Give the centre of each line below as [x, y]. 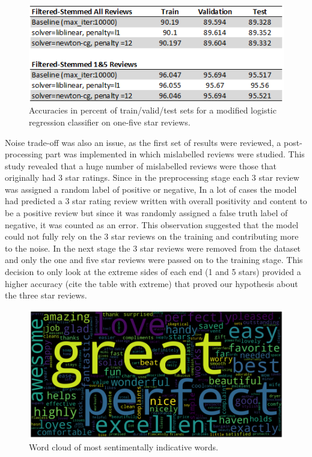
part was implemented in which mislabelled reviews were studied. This [175, 154]
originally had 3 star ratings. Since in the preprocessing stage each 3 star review [152, 177]
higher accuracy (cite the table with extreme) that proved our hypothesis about [151, 283]
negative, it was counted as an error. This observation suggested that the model [152, 224]
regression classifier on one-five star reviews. [110, 122]
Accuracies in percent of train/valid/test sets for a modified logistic [153, 110]
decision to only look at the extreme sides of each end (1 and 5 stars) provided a [153, 272]
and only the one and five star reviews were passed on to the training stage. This [154, 260]
